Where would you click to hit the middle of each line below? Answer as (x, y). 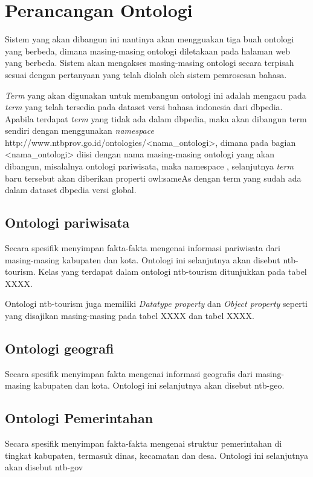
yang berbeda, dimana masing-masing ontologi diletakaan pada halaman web (147, 51)
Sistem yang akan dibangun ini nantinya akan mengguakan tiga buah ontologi (150, 39)
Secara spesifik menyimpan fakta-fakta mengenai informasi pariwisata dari (143, 248)
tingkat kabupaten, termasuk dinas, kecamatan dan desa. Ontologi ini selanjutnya (157, 455)
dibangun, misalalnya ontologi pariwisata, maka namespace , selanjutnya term (149, 166)
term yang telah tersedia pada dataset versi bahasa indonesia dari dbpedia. (144, 107)
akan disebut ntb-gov (44, 467)
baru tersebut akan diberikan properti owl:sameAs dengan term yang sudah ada (153, 178)
